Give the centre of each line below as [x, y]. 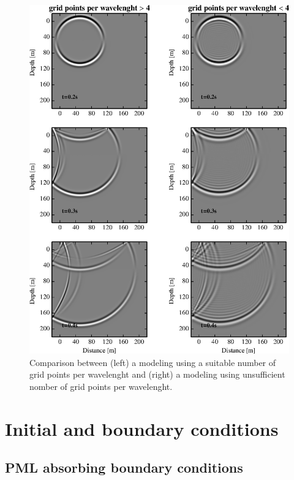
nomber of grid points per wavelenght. [101, 386]
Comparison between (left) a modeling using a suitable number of [153, 362]
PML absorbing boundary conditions [124, 467]
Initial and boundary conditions [142, 428]
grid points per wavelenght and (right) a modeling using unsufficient [157, 374]
